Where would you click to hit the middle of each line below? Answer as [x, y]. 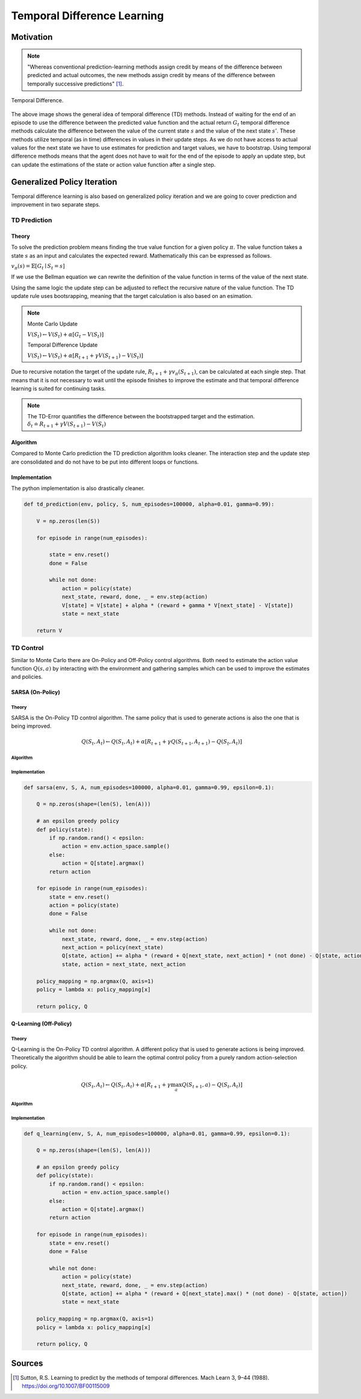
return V [49, 630]
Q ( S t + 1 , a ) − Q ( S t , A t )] [212, 1085]
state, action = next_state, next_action [124, 964]
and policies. [27, 677]
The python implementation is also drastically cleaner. [78, 488]
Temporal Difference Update [63, 345]
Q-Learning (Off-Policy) [42, 1024]
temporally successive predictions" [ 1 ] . [76, 84]
